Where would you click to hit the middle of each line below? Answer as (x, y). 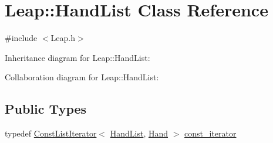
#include (21, 38)
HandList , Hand (139, 133)
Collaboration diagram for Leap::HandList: (82, 77)
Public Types (46, 109)
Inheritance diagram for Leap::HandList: (77, 57)
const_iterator (210, 133)
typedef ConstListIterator (51, 133)
